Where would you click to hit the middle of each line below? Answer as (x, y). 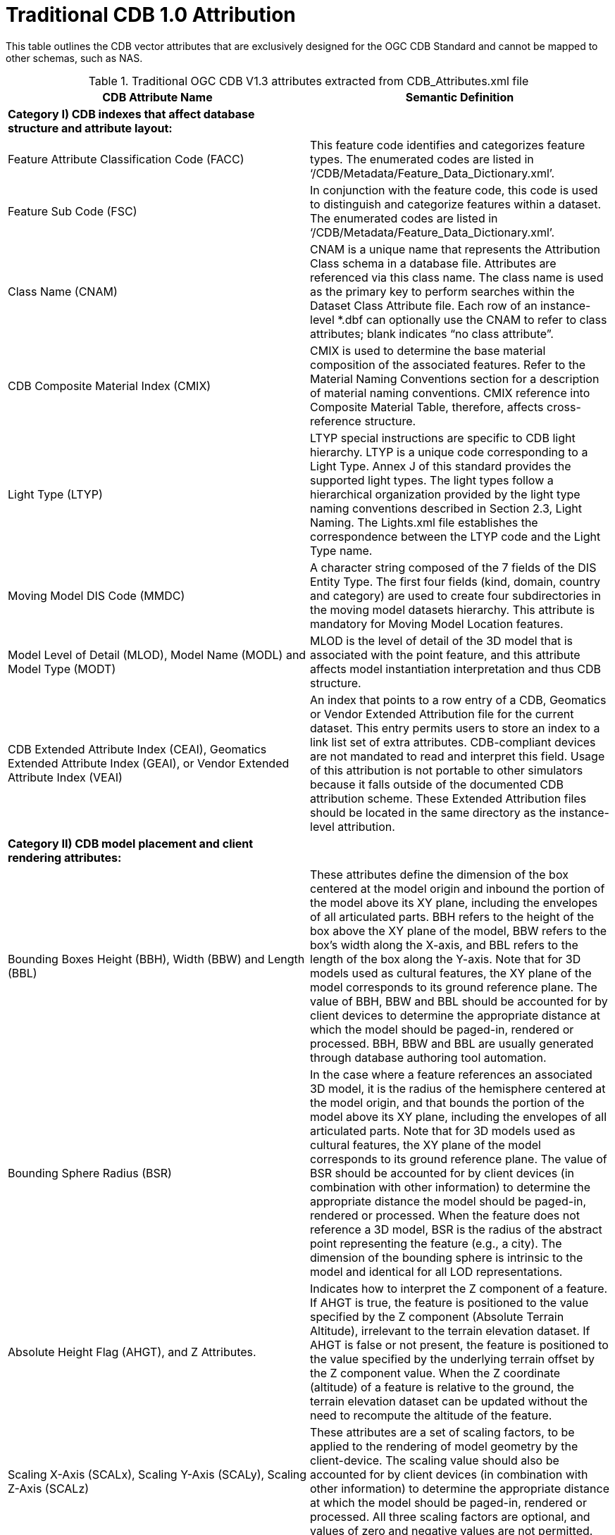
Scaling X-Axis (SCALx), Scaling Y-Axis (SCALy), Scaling (157, 1474)
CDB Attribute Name (157, 97)
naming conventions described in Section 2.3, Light (446, 508)
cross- (564, 407)
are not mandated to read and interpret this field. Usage (458, 756)
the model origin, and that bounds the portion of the (447, 1102)
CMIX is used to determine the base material (428, 350)
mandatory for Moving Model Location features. (437, 624)
